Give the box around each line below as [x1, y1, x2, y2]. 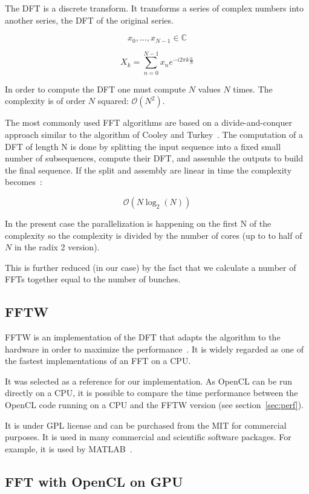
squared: [97, 94, 129, 107]
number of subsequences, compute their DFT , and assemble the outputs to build [5, 152, 304, 164]
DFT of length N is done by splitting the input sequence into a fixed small [5, 140, 281, 152]
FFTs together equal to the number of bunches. [5, 273, 181, 285]
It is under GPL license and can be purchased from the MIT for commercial [5, 418, 287, 431]
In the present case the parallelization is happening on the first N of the [5, 216, 272, 229]
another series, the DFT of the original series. [5, 13, 174, 26]
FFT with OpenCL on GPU [5, 472, 183, 490]
